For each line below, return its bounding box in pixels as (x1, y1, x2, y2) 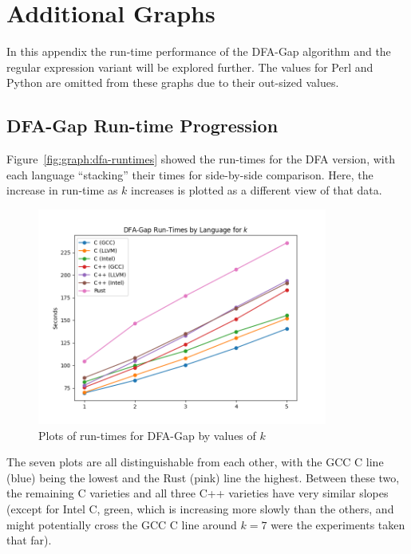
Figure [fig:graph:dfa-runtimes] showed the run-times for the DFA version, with (6, 151, 395, 167)
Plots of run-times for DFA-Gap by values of (38, 426, 256, 443)
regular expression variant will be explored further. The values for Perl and (6, 58, 373, 75)
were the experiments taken (271, 516, 405, 532)
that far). (6, 532, 52, 548)
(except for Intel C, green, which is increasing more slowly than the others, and (6, 500, 394, 517)
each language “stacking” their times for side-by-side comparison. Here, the (6, 166, 373, 183)
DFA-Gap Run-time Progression (6, 113, 279, 138)
